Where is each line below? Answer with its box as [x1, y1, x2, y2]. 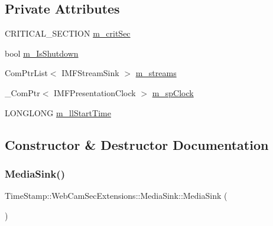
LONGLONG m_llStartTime [5, 106, 111, 119]
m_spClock [152, 86, 194, 99]
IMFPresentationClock [54, 86, 136, 99]
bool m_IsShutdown [5, 47, 79, 59]
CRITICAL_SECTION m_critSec [5, 27, 131, 40]
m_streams [135, 67, 177, 79]
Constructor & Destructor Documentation [5, 135, 269, 153]
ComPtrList [5, 67, 48, 79]
